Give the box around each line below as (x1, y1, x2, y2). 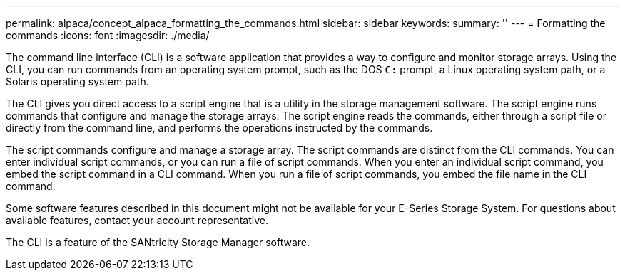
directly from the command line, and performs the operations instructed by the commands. (6, 122, 433, 134)
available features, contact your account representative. (6, 214, 268, 226)
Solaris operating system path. (6, 75, 149, 87)
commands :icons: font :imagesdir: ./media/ (6, 29, 210, 41)
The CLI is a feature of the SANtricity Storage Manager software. (6, 236, 310, 248)
